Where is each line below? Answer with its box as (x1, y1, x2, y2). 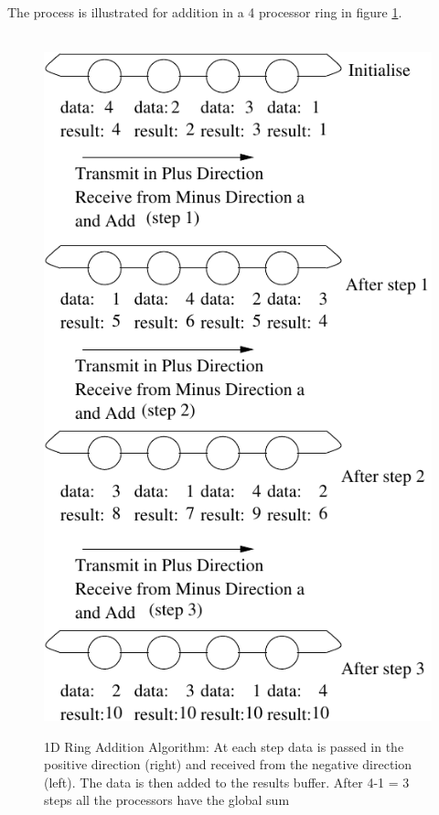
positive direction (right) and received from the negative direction (44, 755, 412, 774)
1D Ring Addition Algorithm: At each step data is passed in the (44, 736, 404, 756)
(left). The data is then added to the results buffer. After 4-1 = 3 (44, 772, 410, 791)
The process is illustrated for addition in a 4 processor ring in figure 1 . (7, 3, 402, 21)
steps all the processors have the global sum (44, 790, 290, 810)
